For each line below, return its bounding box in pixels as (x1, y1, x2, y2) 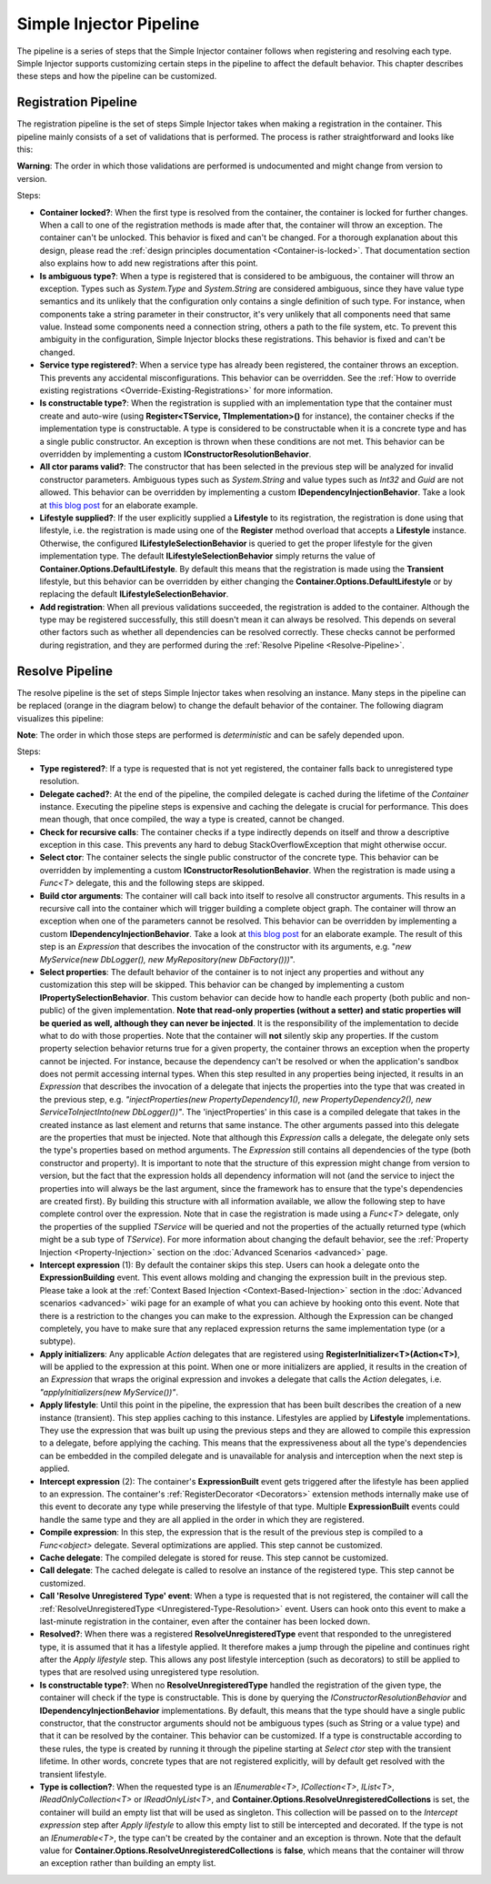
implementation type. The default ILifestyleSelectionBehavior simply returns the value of (39, 550, 376, 561)
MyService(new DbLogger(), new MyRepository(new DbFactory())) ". (39, 953, 296, 964)
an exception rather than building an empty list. (39, 1858, 216, 1869)
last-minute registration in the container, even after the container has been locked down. (39, 1616, 371, 1627)
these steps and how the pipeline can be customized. (16, 71, 217, 82)
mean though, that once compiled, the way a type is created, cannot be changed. (39, 814, 345, 825)
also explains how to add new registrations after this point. (39, 257, 258, 268)
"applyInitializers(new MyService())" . (39, 1386, 179, 1397)
